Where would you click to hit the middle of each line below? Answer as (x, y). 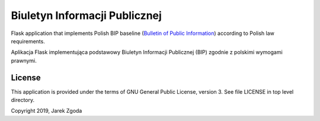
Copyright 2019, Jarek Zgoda (47, 111)
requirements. (28, 41)
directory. (23, 100)
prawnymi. (24, 60)
